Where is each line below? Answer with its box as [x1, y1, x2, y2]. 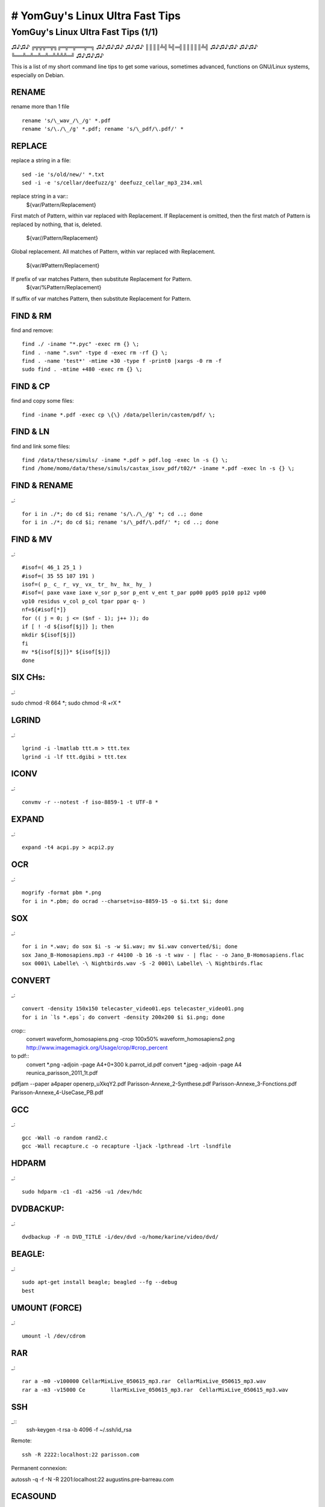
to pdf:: [11, 1052, 29, 1060]
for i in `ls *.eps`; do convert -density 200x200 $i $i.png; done [22, 1013, 225, 1021]
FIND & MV [11, 534, 52, 544]
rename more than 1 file [11, 103, 70, 110]
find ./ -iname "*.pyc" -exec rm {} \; [22, 341, 140, 348]
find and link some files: [11, 442, 70, 450]
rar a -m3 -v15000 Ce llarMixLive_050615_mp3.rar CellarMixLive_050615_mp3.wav [22, 1386, 289, 1393]
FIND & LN [11, 427, 50, 437]
